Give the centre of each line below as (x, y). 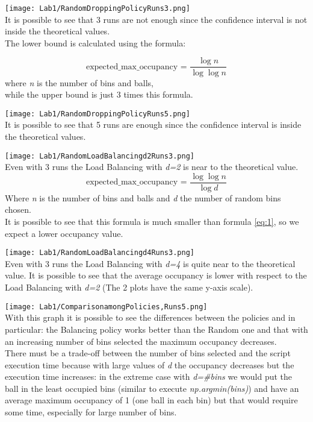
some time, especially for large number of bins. (91, 412)
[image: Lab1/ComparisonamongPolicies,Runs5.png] (106, 307)
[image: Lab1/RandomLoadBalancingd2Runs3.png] (100, 156)
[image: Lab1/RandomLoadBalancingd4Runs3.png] (100, 253)
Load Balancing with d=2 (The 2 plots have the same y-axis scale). (129, 287)
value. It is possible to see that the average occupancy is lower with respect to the (156, 275)
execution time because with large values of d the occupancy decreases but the (150, 364)
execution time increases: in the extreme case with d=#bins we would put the (149, 376)
